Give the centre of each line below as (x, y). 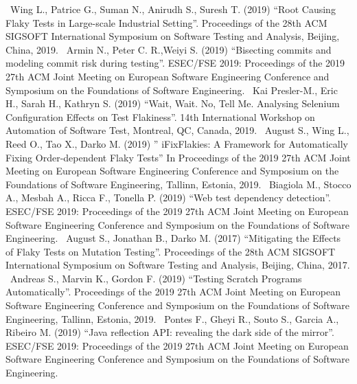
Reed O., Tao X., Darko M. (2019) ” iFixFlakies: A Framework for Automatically (177, 143)
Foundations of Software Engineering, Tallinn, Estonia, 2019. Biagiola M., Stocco (178, 184)
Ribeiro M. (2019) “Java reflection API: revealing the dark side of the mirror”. (170, 332)
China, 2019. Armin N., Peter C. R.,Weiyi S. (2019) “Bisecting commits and (169, 49)
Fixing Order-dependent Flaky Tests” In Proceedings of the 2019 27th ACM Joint (178, 157)
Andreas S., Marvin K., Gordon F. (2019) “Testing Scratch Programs (156, 278)
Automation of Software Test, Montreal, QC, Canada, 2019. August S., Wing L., (177, 130)
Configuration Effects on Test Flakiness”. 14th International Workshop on (160, 116)
